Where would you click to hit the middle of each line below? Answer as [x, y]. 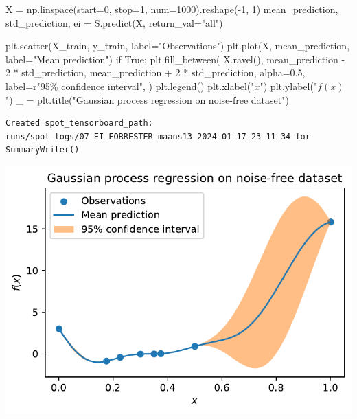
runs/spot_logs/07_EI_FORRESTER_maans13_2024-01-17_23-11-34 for [158, 136]
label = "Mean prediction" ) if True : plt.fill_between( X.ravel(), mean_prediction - [175, 59]
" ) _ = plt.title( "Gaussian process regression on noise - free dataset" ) [147, 99]
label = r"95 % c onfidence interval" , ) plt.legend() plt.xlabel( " [130, 86]
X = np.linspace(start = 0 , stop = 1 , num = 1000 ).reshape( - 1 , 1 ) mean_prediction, [172, 9]
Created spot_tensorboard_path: [79, 123]
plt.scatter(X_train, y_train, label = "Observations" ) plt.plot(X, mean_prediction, [178, 46]
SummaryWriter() [43, 150]
